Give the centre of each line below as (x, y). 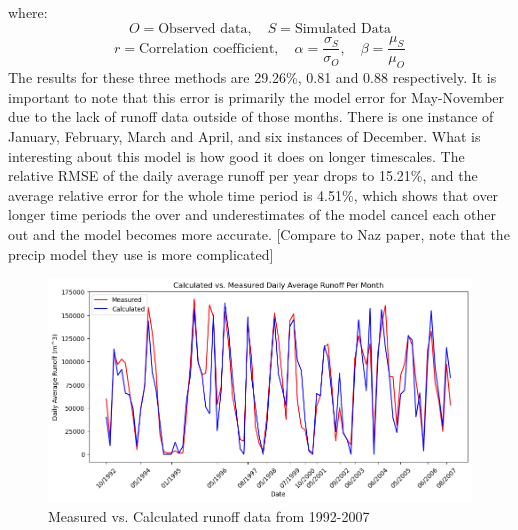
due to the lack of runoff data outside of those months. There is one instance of (251, 116)
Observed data (203, 28)
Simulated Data (343, 28)
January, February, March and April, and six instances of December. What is (244, 136)
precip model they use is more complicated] (141, 253)
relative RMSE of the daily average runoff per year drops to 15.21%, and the (243, 175)
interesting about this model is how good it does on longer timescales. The (236, 155)
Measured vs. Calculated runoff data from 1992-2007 (209, 515)
